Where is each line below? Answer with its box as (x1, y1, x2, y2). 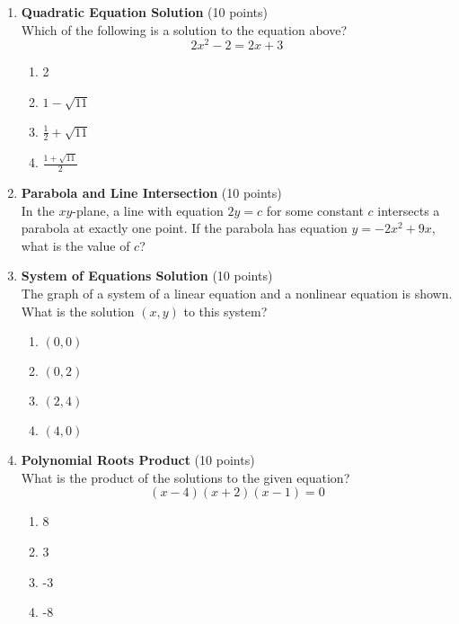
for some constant (266, 201, 364, 219)
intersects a (377, 201, 440, 219)
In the (21, 201, 55, 219)
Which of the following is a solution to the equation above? (21, 20, 348, 39)
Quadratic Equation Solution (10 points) (21, 3, 269, 21)
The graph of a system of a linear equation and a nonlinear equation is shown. (21, 283, 453, 302)
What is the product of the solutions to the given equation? (21, 468, 350, 486)
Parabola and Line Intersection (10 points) (21, 183, 282, 201)
